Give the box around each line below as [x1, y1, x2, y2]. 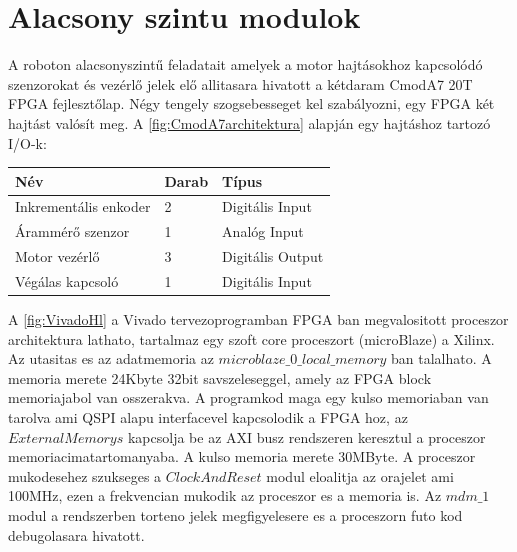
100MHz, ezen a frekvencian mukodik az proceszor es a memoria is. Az [8, 485, 442, 506]
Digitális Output [222, 246, 324, 267]
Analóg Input [222, 221, 304, 242]
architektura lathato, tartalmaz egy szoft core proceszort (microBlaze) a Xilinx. [8, 328, 495, 349]
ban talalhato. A [391, 348, 492, 369]
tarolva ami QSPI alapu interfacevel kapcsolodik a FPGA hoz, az [8, 407, 408, 428]
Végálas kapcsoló [15, 270, 119, 291]
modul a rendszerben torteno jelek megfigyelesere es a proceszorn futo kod [8, 505, 463, 525]
